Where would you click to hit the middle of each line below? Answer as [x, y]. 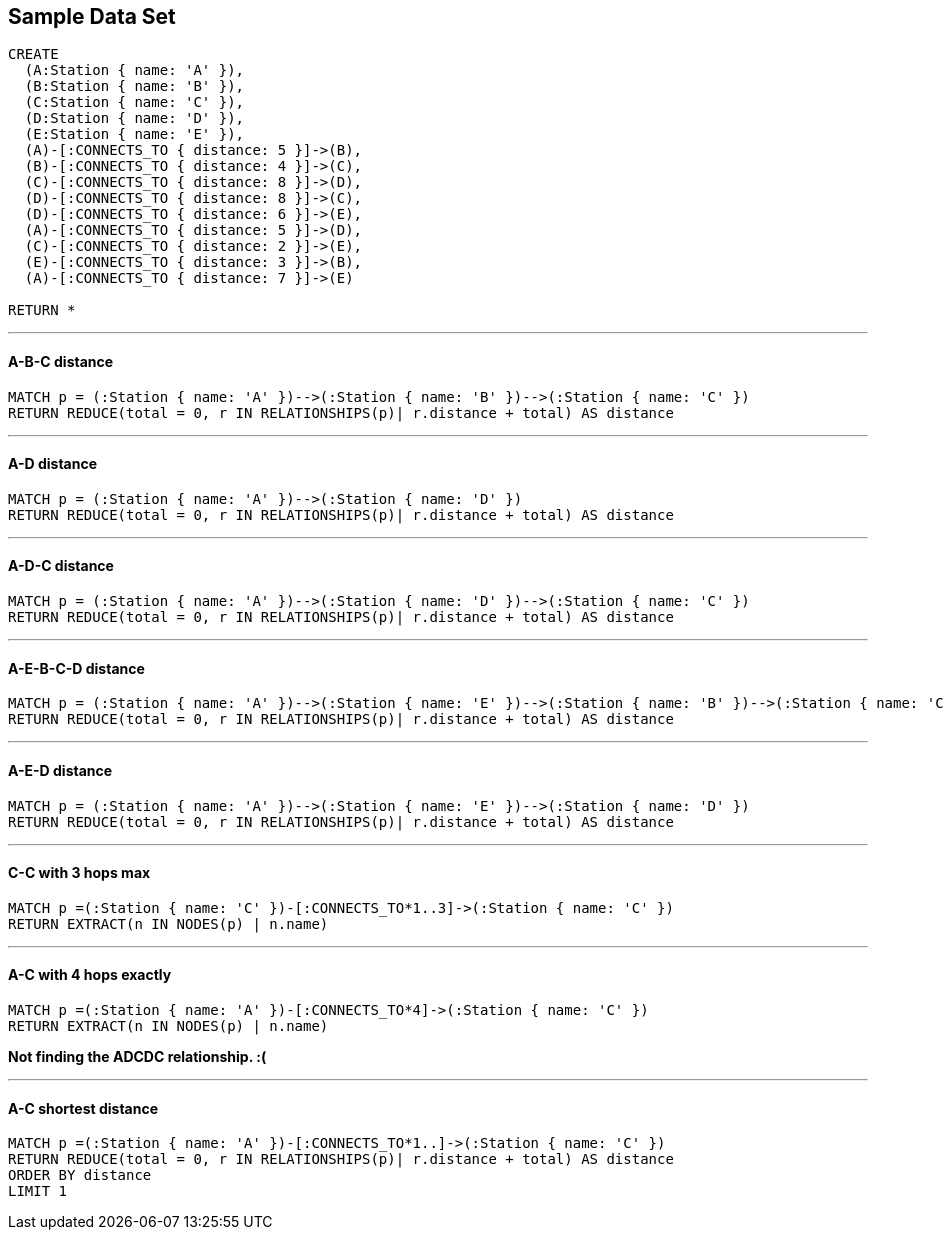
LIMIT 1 [38, 1191]
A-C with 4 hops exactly [90, 975]
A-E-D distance [60, 770]
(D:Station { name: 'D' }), [134, 118]
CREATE [33, 54]
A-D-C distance [61, 566]
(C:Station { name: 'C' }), [134, 102]
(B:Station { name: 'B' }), [134, 86]
